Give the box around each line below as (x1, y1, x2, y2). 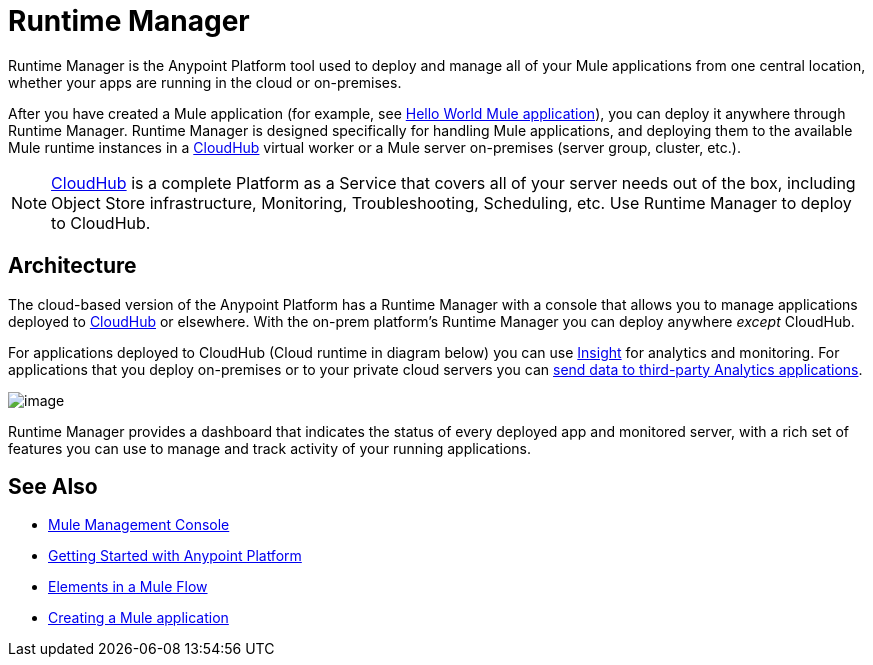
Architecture (8, 253, 137, 279)
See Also (8, 474, 98, 500)
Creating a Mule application (48, 609, 229, 627)
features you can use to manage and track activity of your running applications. (8, 439, 532, 457)
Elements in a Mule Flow (48, 578, 208, 596)
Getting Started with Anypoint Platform (48, 547, 302, 565)
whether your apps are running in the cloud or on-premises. (8, 73, 402, 91)
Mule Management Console (48, 516, 230, 534)
